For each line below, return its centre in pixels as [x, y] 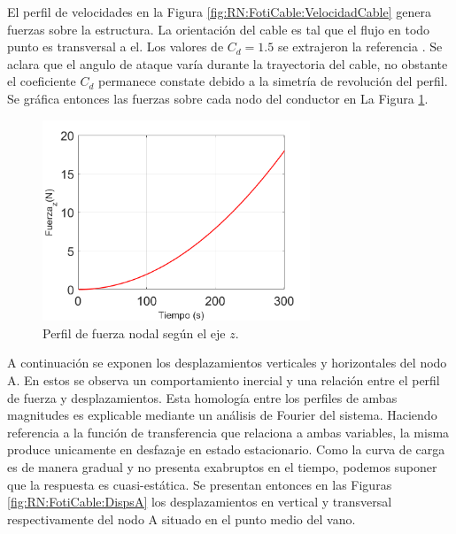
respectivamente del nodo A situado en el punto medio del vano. [182, 519]
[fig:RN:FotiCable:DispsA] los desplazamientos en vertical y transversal [200, 502]
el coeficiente [42, 81]
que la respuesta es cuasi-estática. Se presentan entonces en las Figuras [200, 484]
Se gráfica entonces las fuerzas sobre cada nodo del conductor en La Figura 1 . [218, 98]
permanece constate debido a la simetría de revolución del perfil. [273, 81]
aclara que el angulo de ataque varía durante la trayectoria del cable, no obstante [228, 63]
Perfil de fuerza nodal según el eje [134, 333]
